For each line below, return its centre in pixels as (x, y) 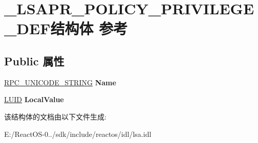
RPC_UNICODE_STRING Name (60, 82)
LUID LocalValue (34, 99)
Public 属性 (34, 61)
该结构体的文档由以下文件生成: (55, 116)
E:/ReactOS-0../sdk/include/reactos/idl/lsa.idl (78, 134)
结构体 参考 (89, 28)
